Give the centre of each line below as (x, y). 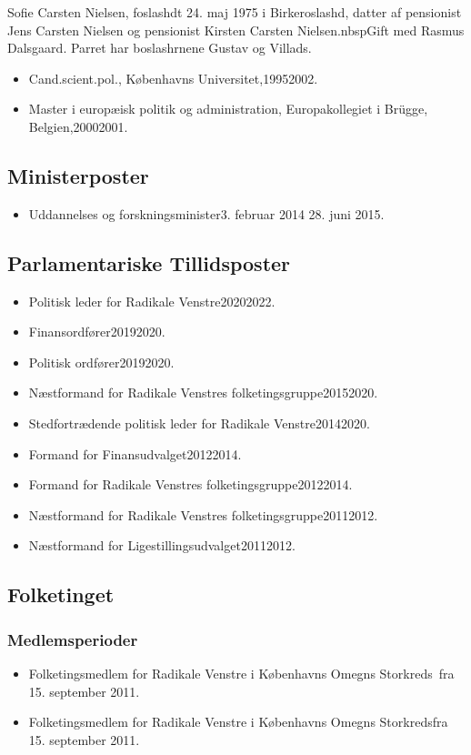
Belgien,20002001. (78, 126)
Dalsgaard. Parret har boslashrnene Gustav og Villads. (160, 48)
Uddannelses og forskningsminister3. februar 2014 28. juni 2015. (206, 213)
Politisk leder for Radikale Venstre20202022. (152, 301)
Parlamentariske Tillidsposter (149, 262)
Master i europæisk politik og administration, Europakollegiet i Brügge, (228, 109)
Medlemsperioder (73, 639)
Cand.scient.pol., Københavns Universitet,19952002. (173, 78)
